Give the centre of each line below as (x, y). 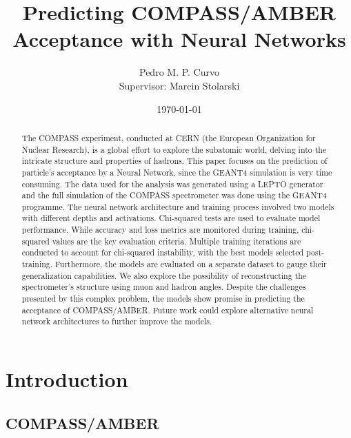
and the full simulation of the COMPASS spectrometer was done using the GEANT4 (174, 195)
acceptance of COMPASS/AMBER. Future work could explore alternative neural (168, 310)
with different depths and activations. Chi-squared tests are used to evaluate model (171, 218)
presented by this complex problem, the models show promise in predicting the (163, 299)
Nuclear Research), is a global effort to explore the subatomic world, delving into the (174, 149)
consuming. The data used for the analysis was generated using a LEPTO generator (172, 184)
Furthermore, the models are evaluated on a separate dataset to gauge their (191, 264)
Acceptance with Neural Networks (179, 39)
